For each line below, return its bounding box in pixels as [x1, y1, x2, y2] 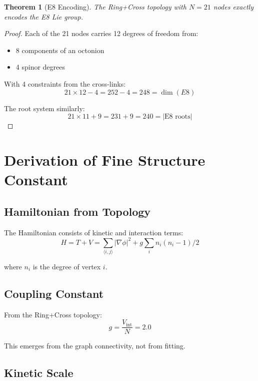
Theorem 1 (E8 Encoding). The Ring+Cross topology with [4, 2, 186, 12]
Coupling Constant [4, 285, 104, 301]
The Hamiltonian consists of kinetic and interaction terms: [4, 227, 183, 237]
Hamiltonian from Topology [4, 203, 151, 219]
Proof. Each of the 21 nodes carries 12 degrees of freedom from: [4, 28, 198, 39]
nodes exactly [213, 2, 253, 12]
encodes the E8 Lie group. [4, 11, 83, 22]
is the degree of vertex [32, 261, 101, 271]
